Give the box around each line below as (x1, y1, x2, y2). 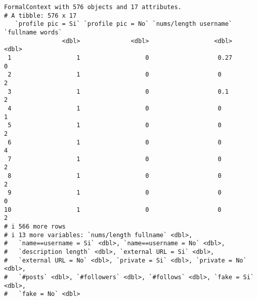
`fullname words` (4, 28, 62, 36)
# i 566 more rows (4, 223, 66, 231)
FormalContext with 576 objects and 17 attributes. (4, 4, 182, 11)
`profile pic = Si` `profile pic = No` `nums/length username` (15, 20, 233, 28)
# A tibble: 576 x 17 (4, 12, 77, 19)
